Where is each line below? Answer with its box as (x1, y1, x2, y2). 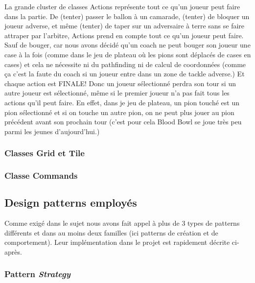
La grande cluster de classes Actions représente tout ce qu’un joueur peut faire (4, 1, 240, 11)
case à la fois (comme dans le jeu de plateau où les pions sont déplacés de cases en (4, 49, 251, 59)
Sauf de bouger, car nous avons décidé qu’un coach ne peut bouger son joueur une (4, 40, 251, 50)
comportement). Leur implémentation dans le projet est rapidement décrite (4, 237, 230, 247)
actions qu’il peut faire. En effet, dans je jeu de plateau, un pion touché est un (4, 97, 239, 107)
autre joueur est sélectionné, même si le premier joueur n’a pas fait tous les (4, 88, 230, 98)
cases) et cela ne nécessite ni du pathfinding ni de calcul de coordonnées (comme (4, 59, 246, 69)
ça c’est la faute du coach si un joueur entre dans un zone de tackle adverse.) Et (4, 69, 245, 79)
